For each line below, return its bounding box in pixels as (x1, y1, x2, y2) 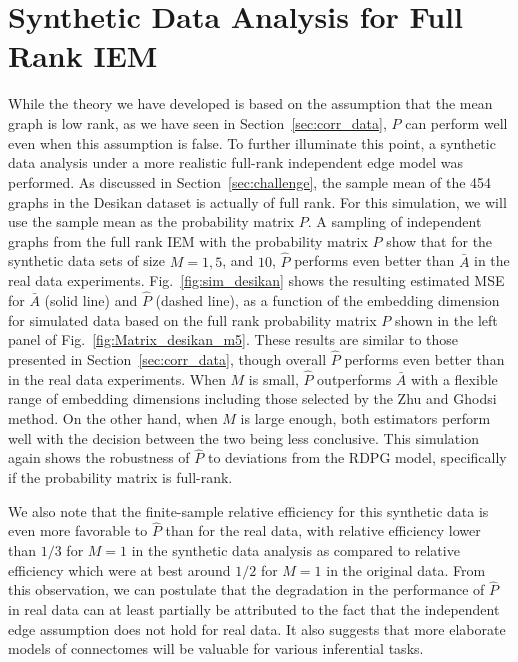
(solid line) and (44, 289, 138, 310)
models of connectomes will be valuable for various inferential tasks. (8, 638, 424, 659)
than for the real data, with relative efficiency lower (165, 520, 481, 541)
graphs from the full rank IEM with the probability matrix (8, 230, 368, 251)
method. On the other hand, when (8, 407, 218, 428)
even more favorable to (8, 520, 148, 541)
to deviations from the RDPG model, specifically (207, 447, 507, 468)
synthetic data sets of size (8, 250, 165, 271)
